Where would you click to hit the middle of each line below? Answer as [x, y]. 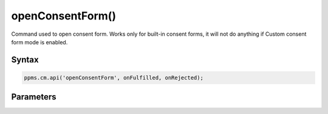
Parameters [34, 97]
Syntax [25, 60]
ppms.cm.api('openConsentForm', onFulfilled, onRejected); [114, 78]
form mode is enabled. [39, 42]
